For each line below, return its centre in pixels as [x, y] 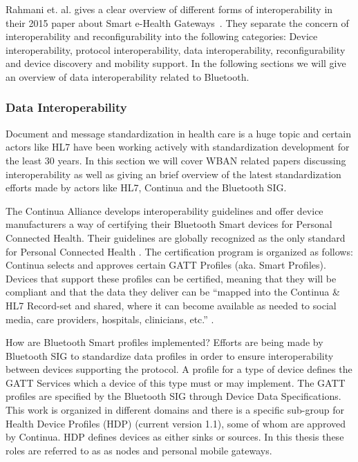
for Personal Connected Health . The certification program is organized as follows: [179, 251]
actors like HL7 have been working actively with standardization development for [178, 147]
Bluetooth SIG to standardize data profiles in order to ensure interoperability [170, 355]
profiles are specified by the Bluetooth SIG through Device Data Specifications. [173, 396]
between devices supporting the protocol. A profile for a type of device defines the [179, 369]
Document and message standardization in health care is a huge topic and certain [178, 133]
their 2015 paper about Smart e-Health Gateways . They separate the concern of [177, 22]
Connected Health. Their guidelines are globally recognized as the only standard [176, 237]
